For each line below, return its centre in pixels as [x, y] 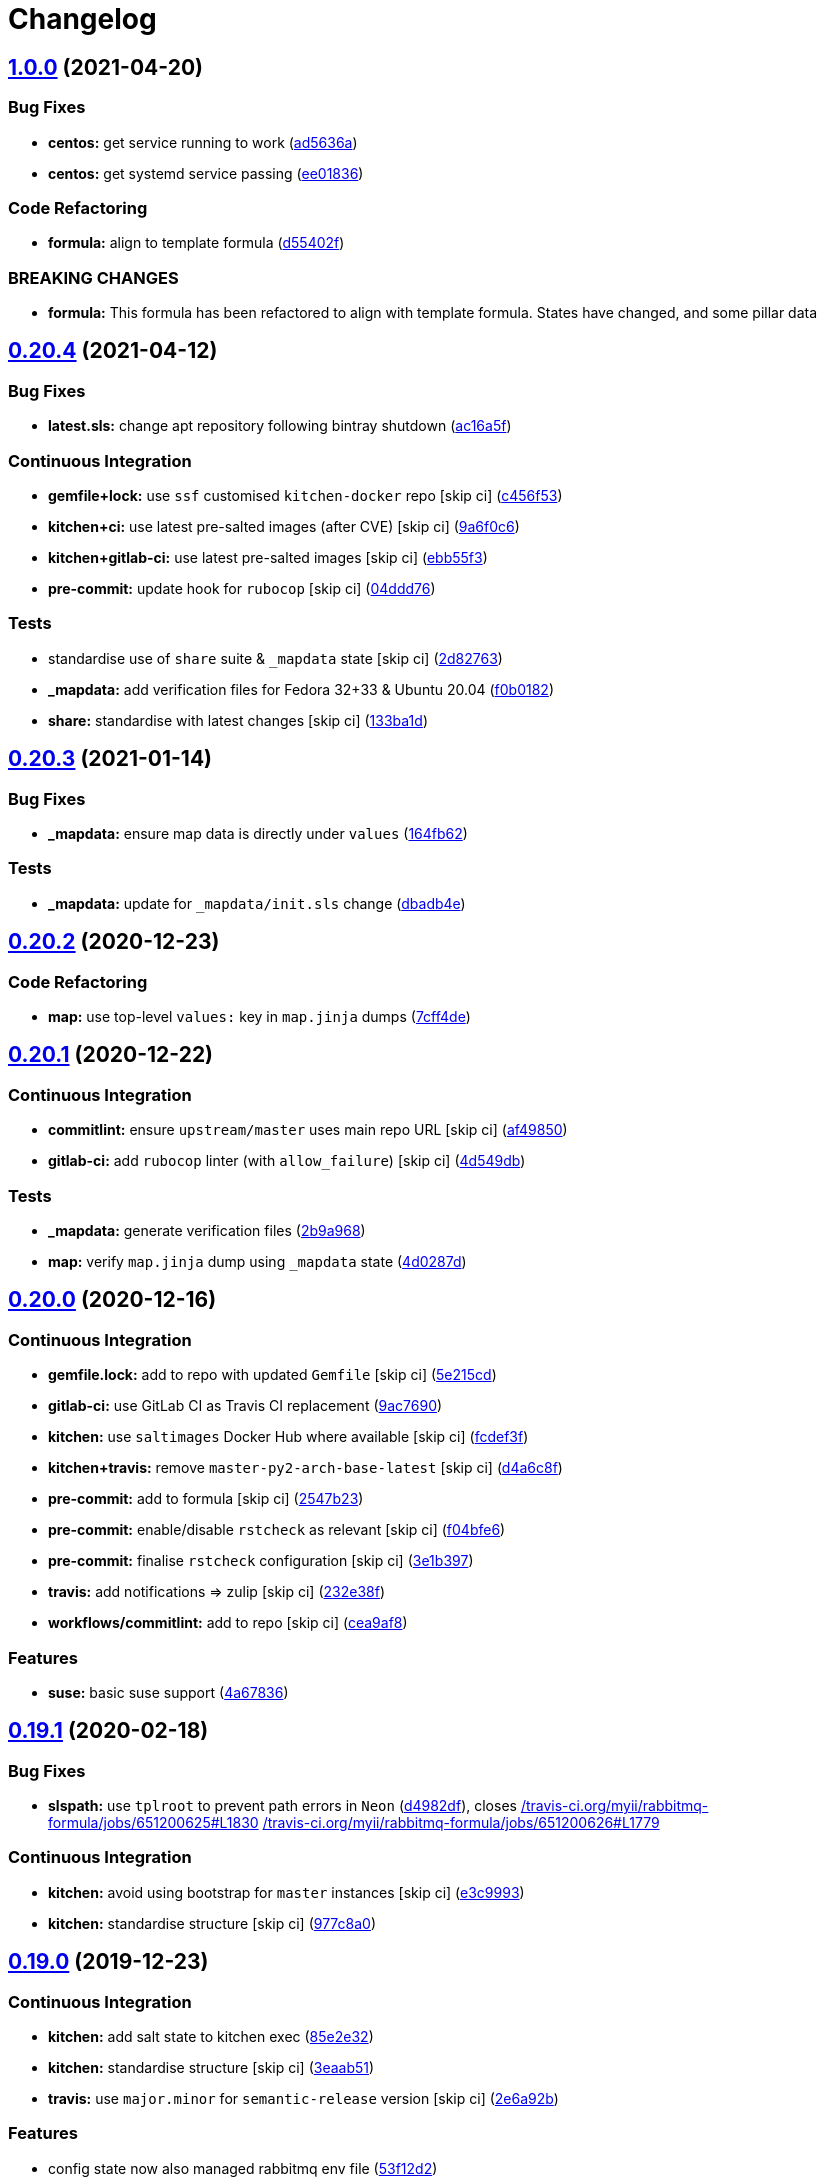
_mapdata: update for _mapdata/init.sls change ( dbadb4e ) [257, 903]
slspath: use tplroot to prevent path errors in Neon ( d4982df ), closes [282, 1806]
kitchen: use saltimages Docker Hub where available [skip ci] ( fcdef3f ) [288, 1437]
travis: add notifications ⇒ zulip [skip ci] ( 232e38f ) [216, 1592]
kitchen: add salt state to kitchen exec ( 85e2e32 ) [211, 2037]
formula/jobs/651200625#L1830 [153, 1823]
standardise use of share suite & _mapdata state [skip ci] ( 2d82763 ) [275, 658]
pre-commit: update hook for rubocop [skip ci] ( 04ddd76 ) [242, 589]
